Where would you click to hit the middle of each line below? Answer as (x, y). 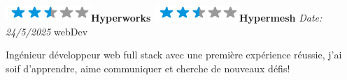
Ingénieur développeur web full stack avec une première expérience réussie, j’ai (174, 55)
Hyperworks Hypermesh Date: (207, 17)
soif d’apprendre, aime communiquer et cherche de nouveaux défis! (148, 68)
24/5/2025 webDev (47, 31)
